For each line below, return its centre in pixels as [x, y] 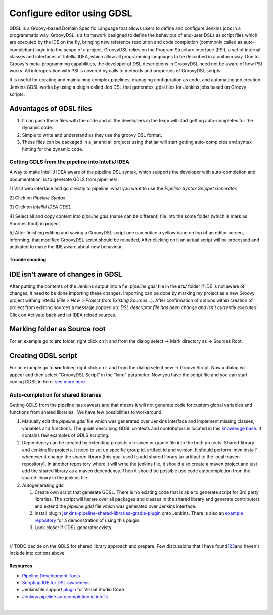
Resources [21, 566]
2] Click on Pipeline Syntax [37, 198]
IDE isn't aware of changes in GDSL [66, 274]
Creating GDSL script [43, 356]
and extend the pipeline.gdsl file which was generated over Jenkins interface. [116, 506]
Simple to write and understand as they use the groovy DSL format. [92, 135]
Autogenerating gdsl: [44, 485]
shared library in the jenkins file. [55, 478]
